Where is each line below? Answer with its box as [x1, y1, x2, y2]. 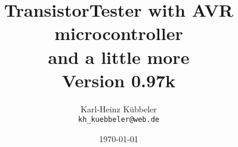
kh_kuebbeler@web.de [78, 115, 160, 124]
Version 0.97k [61, 68, 176, 92]
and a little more [48, 44, 190, 69]
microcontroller [54, 21, 183, 45]
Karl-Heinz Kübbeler [81, 102, 157, 115]
